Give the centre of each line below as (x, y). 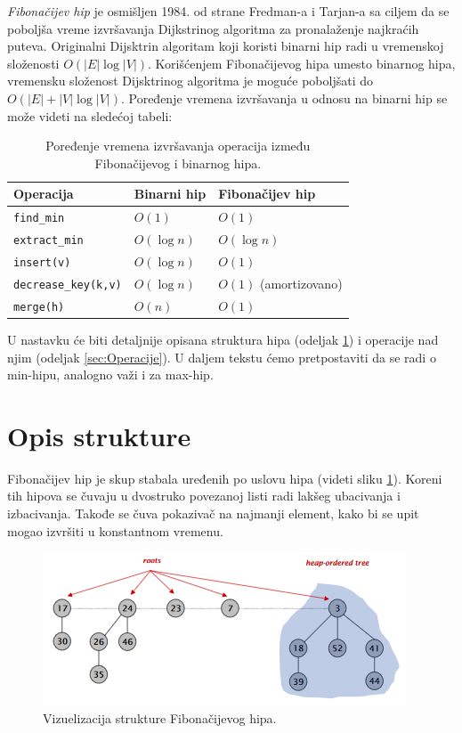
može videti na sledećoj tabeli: (90, 115)
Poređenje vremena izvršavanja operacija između (178, 146)
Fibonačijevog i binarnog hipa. (178, 163)
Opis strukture (99, 435)
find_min (39, 219)
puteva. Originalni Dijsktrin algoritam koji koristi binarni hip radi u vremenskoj (226, 46)
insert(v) (42, 263)
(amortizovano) (301, 283)
